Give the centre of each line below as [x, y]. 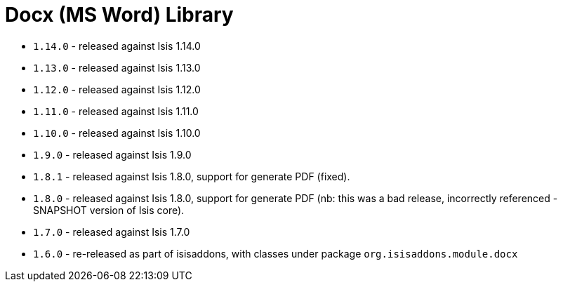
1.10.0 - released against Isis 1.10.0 [117, 133]
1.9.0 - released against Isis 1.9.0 [112, 154]
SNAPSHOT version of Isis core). [109, 210]
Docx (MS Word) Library [119, 15]
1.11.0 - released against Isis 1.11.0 [116, 111]
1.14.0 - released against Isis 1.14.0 [117, 46]
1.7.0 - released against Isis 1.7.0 [112, 232]
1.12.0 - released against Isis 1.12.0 [117, 89]
